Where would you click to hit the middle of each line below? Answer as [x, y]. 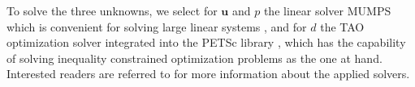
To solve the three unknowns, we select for [112, 10]
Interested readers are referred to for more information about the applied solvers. [208, 74]
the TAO [342, 26]
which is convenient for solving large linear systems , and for [157, 26]
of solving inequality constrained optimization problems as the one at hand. [195, 58]
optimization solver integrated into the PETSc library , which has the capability [206, 42]
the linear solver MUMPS [327, 10]
